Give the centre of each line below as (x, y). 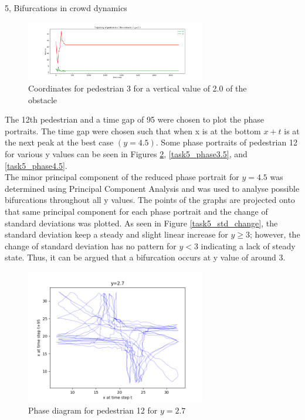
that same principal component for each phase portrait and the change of (136, 211)
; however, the (275, 234)
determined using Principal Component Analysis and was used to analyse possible (152, 188)
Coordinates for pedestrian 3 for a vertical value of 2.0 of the (138, 88)
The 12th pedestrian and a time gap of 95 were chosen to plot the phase (135, 119)
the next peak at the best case (59, 142)
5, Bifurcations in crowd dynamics (66, 8)
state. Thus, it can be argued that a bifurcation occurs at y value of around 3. (145, 257)
